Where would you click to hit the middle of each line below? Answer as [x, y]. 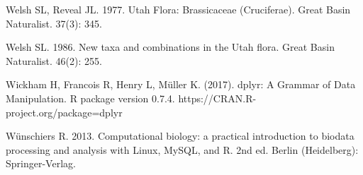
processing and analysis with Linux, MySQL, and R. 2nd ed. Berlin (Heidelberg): [182, 149]
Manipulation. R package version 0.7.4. [90, 98]
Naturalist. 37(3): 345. [54, 23]
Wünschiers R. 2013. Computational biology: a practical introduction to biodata [180, 136]
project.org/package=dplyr [64, 112]
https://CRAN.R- [217, 98]
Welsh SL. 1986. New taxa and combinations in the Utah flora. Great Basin [170, 47]
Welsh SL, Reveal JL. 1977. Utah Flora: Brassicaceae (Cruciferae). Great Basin [178, 9]
